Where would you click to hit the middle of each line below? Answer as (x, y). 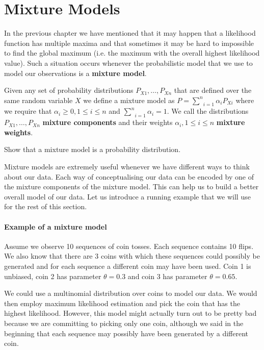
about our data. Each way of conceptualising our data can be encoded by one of (129, 176)
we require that (28, 111)
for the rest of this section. (46, 206)
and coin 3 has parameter (167, 276)
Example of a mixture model (56, 226)
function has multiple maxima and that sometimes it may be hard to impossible (129, 43)
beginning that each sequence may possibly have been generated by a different (126, 333)
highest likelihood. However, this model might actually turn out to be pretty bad (130, 313)
